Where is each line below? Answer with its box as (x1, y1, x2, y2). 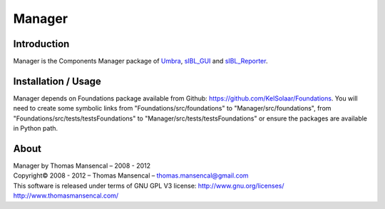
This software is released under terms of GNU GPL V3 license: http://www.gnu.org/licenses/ (13, 181, 284, 190)
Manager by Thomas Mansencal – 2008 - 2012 (13, 161, 151, 170)
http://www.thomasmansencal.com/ (13, 191, 119, 200)
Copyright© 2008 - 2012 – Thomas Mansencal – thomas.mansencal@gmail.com (13, 171, 249, 180)
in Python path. (13, 124, 58, 133)
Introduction (13, 38, 70, 50)
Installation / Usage (13, 75, 101, 87)
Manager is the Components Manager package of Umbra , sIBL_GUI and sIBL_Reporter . (13, 57, 268, 66)
